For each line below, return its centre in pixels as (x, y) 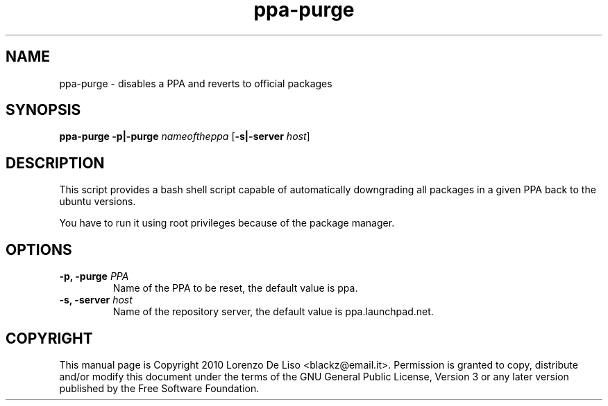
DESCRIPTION (55, 163)
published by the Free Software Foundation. (159, 388)
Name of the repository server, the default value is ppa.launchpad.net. (273, 312)
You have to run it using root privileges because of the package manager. (227, 223)
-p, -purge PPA (94, 276)
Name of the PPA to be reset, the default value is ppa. (235, 288)
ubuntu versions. (98, 202)
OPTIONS (39, 249)
